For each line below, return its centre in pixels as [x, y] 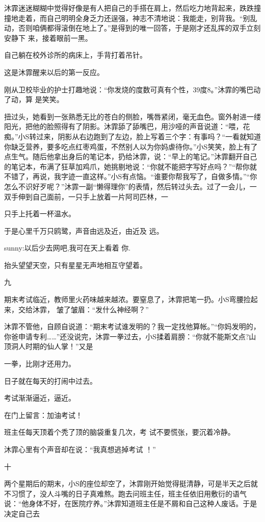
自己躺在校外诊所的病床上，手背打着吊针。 [75, 55]
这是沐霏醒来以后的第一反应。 [54, 72]
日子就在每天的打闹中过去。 [50, 380]
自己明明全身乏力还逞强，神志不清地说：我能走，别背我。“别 [148, 18]
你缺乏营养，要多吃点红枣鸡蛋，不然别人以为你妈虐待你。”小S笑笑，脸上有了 [131, 146]
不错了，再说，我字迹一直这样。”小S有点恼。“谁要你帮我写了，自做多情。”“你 [131, 176]
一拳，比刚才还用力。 [40, 364]
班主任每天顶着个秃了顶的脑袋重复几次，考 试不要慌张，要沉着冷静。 [120, 432]
